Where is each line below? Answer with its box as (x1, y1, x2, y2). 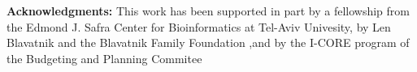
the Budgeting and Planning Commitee (7, 49, 202, 66)
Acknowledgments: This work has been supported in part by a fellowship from (7, 2, 410, 19)
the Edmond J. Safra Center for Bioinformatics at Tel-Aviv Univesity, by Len (7, 18, 391, 35)
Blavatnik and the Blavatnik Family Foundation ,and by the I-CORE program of (7, 34, 410, 51)
